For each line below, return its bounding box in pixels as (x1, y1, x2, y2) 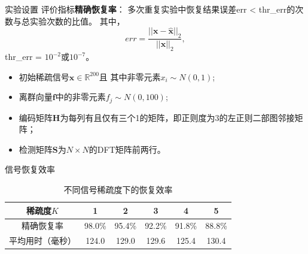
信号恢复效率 (5, 163, 55, 176)
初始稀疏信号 (19, 70, 69, 83)
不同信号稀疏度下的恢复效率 (63, 183, 173, 196)
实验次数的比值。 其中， (29, 14, 125, 27)
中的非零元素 (55, 90, 106, 103)
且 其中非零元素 (99, 70, 161, 83)
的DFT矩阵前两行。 (89, 143, 166, 155)
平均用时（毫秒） (9, 234, 76, 247)
